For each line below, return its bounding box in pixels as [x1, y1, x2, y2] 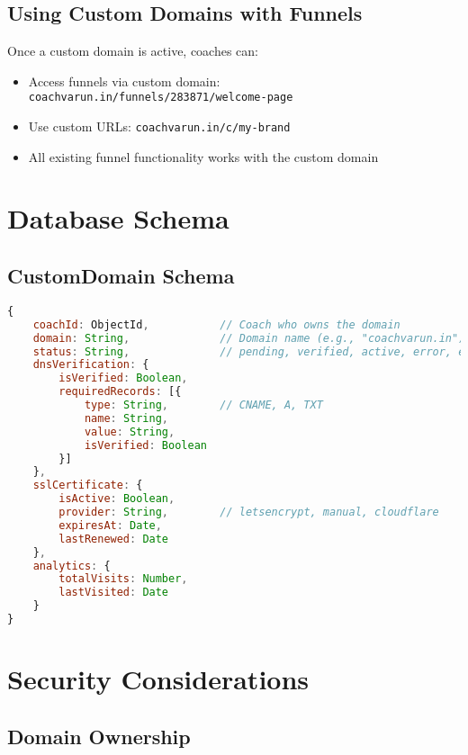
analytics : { [32, 559, 111, 572]
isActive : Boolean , [58, 492, 175, 506]
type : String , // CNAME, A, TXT [84, 399, 323, 411]
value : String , [84, 425, 175, 438]
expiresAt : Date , [58, 518, 162, 532]
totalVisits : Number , [58, 572, 188, 586]
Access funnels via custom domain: [28, 71, 220, 90]
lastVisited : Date [58, 586, 169, 599]
